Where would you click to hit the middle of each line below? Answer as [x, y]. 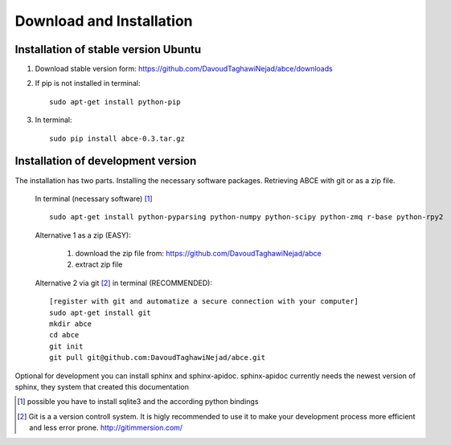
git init [66, 346]
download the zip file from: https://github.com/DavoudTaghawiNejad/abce [198, 254]
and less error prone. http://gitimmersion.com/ [106, 428]
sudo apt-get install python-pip [115, 102]
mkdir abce [71, 324]
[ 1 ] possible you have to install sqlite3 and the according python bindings [138, 402]
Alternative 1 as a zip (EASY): [83, 235]
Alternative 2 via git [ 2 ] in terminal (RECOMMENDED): [124, 283]
